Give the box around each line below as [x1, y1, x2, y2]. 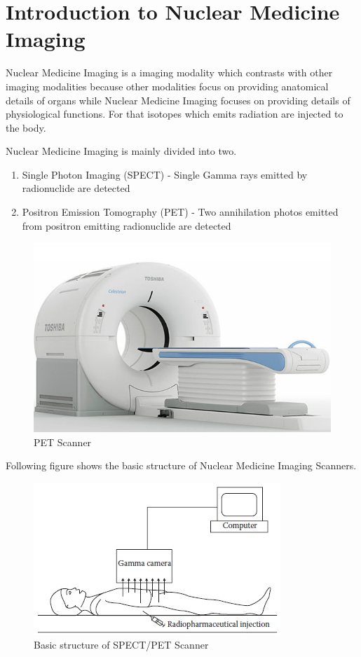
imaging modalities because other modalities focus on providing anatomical [6, 78, 329, 93]
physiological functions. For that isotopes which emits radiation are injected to [6, 106, 343, 121]
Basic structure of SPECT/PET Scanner [34, 637, 209, 652]
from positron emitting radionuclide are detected [22, 218, 231, 233]
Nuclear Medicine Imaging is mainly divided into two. [6, 144, 237, 158]
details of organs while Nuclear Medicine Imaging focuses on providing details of [6, 92, 350, 107]
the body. [6, 120, 46, 134]
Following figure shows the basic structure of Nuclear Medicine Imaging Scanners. [6, 458, 357, 473]
